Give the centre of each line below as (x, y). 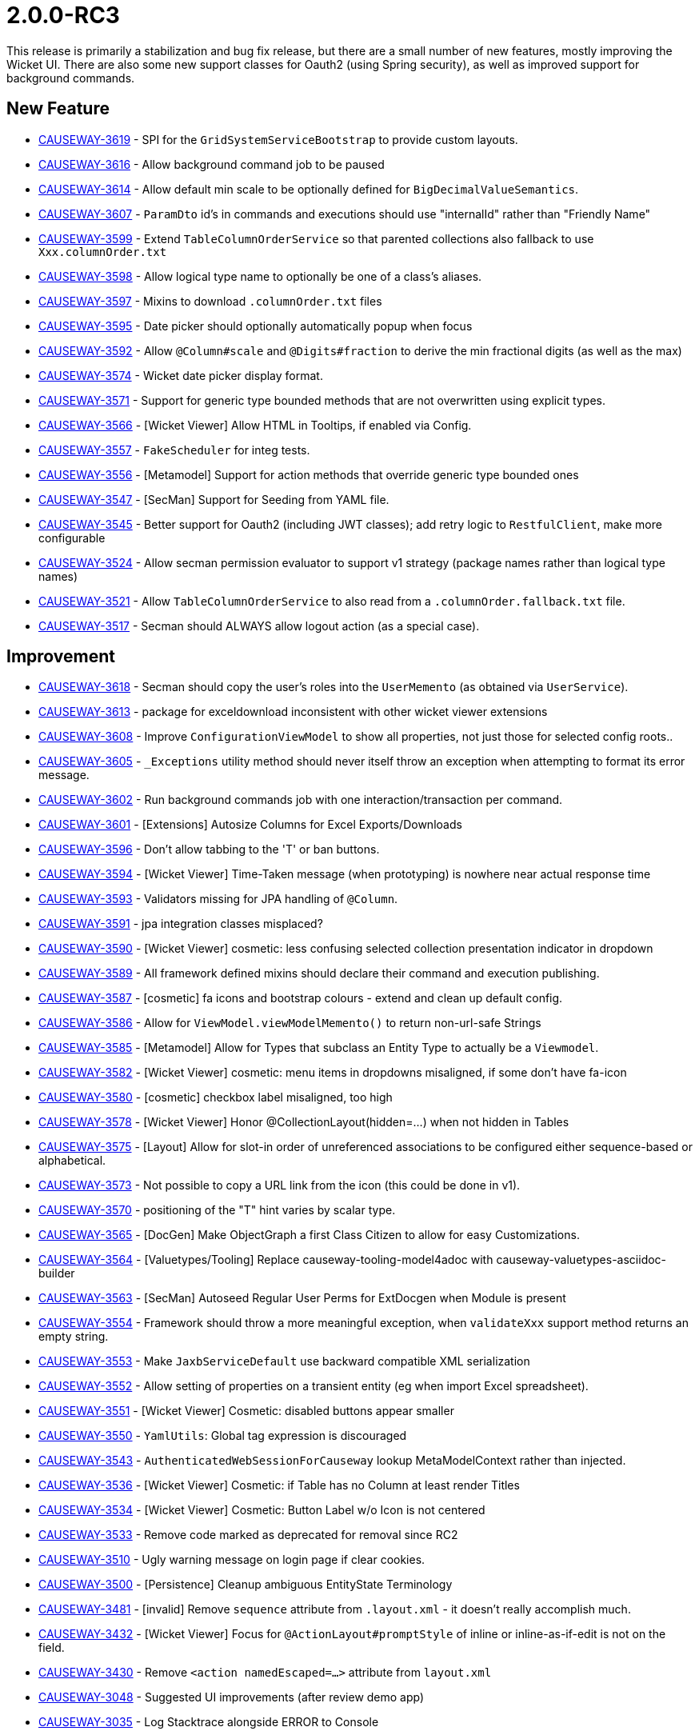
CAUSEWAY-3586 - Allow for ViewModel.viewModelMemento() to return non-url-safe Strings (290, 1023)
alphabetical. (72, 1161)
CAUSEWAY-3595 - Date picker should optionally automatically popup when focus (256, 326)
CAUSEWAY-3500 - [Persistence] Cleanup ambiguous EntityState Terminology (246, 1585)
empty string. (74, 1337)
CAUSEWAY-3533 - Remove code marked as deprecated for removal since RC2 (248, 1535)
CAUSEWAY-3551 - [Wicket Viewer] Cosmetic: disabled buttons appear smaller (246, 1411)
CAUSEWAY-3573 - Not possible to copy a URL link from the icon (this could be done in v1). (280, 1185)
